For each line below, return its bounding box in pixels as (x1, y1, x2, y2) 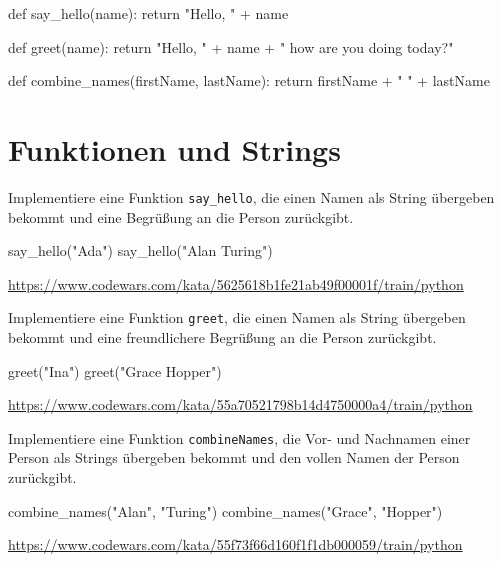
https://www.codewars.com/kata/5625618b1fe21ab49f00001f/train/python (8, 273, 464, 294)
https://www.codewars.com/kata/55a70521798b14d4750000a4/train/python (8, 394, 473, 415)
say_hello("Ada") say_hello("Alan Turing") (8, 240, 273, 261)
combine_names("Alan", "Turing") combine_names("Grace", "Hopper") (8, 500, 443, 521)
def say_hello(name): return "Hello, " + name (8, 3, 289, 23)
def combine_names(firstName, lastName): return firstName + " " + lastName (8, 70, 490, 91)
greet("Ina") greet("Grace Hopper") (8, 360, 222, 381)
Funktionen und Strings (8, 128, 341, 169)
